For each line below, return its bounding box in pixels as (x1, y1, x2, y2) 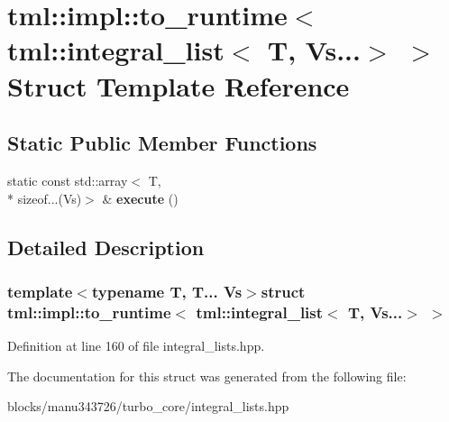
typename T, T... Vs (91, 280, 243, 302)
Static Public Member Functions (7, 129, 317, 157)
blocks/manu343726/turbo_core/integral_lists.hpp (7, 397, 289, 416)
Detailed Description (7, 233, 205, 261)
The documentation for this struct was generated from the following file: (7, 366, 407, 385)
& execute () (102, 188, 179, 207)
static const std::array (7, 170, 128, 189)
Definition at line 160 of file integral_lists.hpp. (7, 336, 265, 355)
